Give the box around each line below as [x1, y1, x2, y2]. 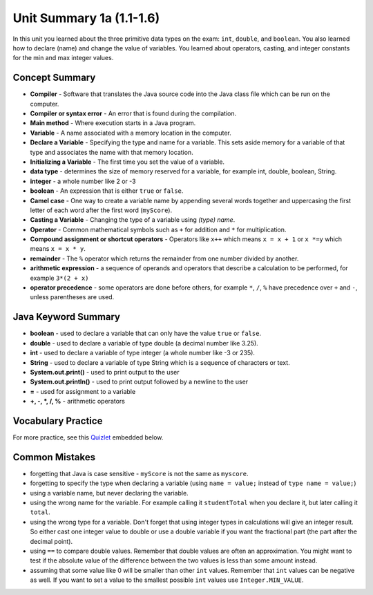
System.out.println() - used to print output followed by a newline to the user [30, 377, 249, 386]
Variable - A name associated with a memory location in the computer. [30, 129, 231, 137]
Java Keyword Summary [12, 311, 121, 323]
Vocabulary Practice [12, 415, 103, 426]
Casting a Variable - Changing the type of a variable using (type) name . [30, 216, 236, 224]
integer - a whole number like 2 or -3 [30, 177, 136, 185]
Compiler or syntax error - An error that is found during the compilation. [30, 109, 237, 117]
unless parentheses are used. [30, 293, 115, 301]
